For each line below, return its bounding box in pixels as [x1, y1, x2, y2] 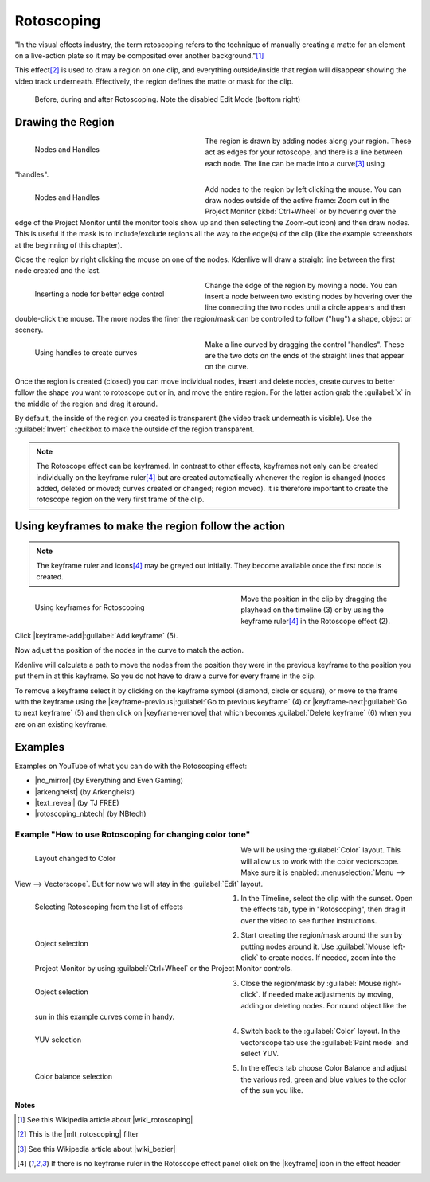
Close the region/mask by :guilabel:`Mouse [240, 978, 381, 988]
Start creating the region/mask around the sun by [240, 930, 402, 940]
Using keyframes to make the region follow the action [14, 520, 286, 533]
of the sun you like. [240, 1086, 303, 1095]
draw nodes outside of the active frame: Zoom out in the [205, 195, 390, 205]
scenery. [14, 325, 44, 334]
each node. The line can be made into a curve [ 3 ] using [205, 158, 385, 168]
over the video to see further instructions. [240, 915, 377, 925]
